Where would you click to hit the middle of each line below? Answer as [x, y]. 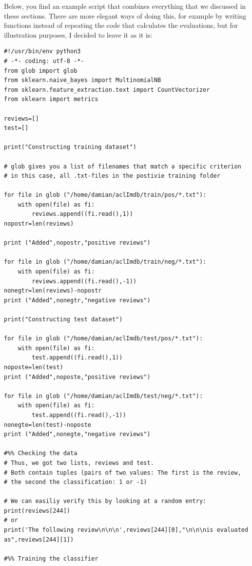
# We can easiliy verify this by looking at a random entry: [105, 501]
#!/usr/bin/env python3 [42, 52]
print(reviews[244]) [37, 511]
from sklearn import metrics [51, 99]
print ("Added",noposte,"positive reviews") [77, 377]
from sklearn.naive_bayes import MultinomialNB [83, 80]
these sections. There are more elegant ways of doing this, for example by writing [125, 15]
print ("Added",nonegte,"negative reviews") [77, 434]
